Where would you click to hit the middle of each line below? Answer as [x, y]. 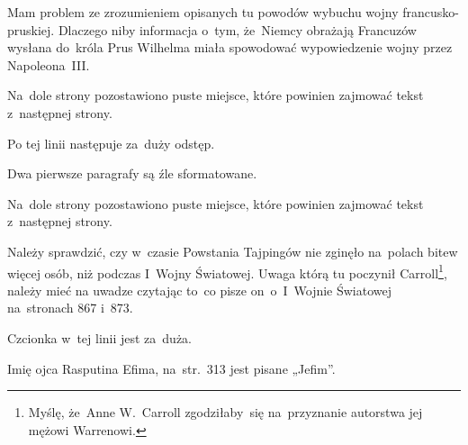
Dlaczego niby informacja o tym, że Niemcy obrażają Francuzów [237, 29]
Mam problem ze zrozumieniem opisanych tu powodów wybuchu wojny [203, 12]
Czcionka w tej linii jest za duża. [100, 337]
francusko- [431, 12]
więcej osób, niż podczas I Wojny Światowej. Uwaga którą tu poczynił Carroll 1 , [227, 271]
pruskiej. [31, 29]
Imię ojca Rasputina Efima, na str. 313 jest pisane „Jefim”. [171, 368]
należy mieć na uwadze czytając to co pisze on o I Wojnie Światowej [200, 290]
